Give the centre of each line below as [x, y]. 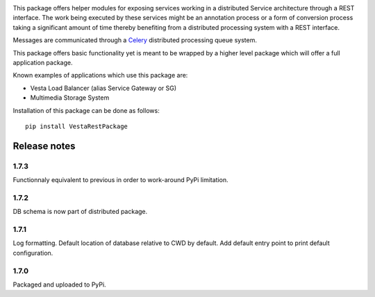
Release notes [44, 146]
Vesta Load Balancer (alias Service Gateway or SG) [103, 88]
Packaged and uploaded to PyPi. [60, 285]
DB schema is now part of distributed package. [80, 212]
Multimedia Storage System [70, 98]
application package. [43, 62]
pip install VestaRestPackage [77, 126]
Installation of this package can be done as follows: [86, 110]
